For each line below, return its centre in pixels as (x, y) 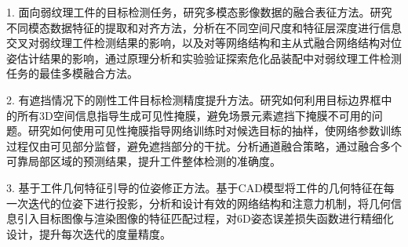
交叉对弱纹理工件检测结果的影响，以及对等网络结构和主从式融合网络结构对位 (204, 43)
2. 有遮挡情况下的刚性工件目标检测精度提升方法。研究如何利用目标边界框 (194, 99)
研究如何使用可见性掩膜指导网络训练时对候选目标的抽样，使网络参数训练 (215, 131)
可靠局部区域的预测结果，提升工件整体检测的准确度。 (144, 161)
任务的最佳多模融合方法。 (72, 73)
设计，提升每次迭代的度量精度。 (89, 233)
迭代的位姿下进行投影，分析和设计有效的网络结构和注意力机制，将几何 (209, 203)
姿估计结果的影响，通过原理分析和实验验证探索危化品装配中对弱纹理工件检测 (204, 58)
